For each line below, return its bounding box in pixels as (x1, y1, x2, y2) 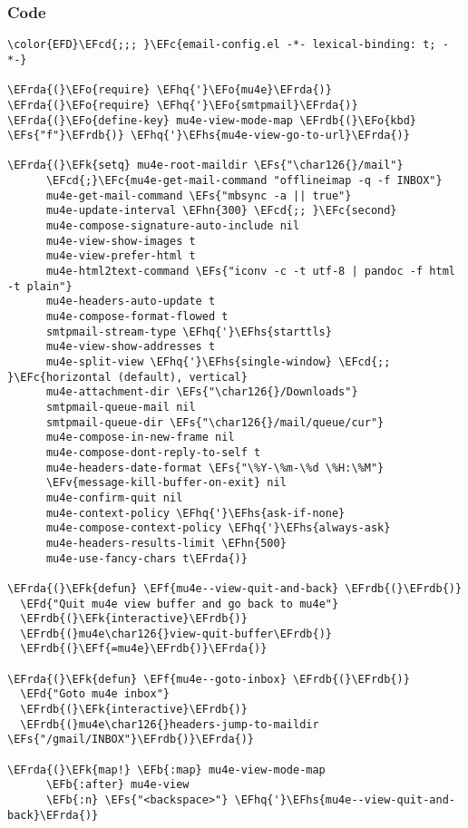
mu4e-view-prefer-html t (45, 249, 196, 263)
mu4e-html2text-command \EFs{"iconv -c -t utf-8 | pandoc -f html (45, 265, 455, 278)
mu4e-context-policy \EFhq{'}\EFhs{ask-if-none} (45, 506, 346, 520)
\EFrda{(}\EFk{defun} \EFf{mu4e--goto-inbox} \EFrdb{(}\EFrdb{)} (7, 672, 410, 686)
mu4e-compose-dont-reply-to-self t (45, 445, 261, 459)
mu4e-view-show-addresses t (45, 340, 216, 354)
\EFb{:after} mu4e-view (45, 778, 190, 792)
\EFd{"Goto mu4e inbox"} (20, 687, 170, 701)
